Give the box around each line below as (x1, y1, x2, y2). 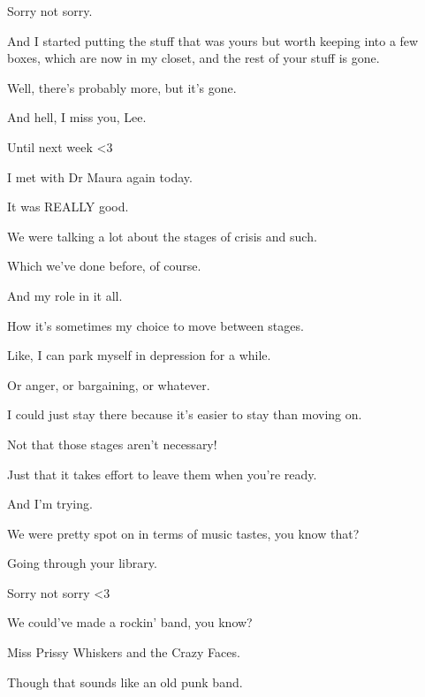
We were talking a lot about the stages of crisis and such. (7, 226, 317, 245)
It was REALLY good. (7, 197, 129, 216)
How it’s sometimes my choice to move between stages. (7, 316, 304, 334)
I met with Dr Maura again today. (7, 167, 193, 186)
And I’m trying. (7, 494, 93, 513)
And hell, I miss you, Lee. (7, 108, 147, 126)
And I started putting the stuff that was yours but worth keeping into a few (7, 31, 419, 50)
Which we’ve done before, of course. (7, 257, 201, 275)
